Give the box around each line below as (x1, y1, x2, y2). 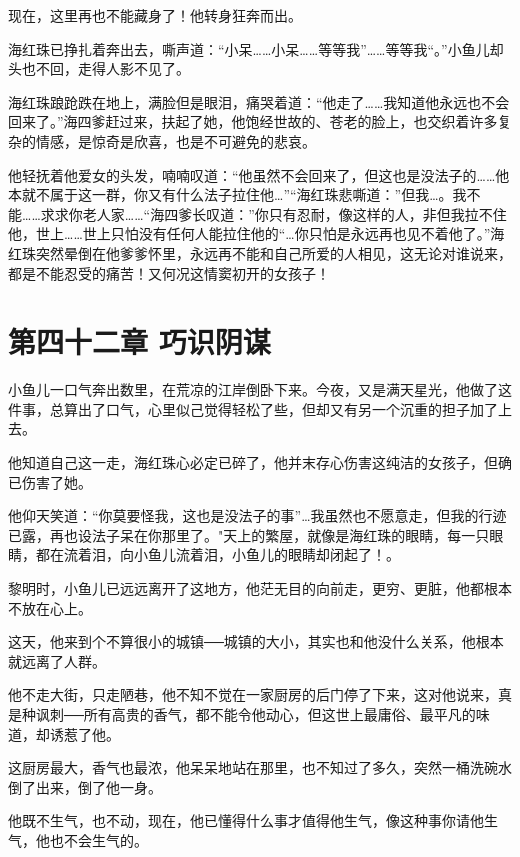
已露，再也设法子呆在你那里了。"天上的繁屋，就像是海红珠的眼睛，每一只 (8, 524, 490, 545)
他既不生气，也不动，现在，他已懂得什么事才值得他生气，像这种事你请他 (8, 810, 484, 831)
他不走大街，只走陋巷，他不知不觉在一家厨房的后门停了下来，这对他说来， (8, 684, 498, 705)
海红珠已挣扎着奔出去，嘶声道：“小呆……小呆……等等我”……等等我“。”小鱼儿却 (8, 38, 504, 59)
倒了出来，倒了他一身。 (8, 776, 162, 797)
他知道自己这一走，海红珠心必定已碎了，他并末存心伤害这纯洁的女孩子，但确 (8, 452, 512, 473)
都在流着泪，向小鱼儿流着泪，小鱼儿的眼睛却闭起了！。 (35, 544, 400, 565)
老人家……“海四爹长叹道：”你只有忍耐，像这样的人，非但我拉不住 (82, 203, 507, 224)
